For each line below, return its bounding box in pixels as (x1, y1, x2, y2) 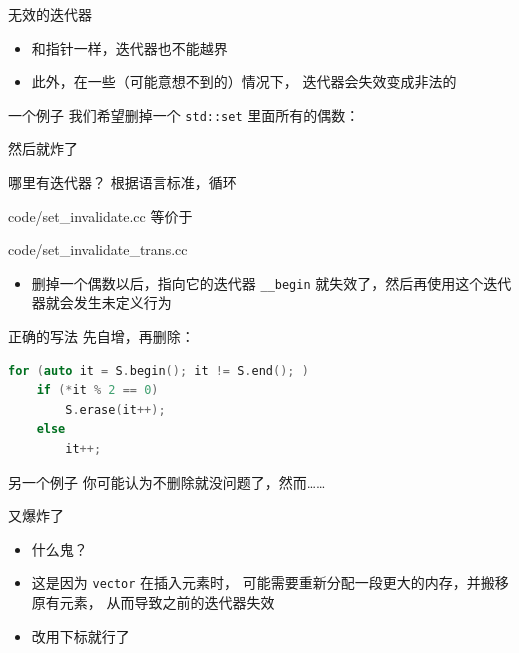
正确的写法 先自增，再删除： (8, 326, 195, 347)
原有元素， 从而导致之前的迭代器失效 (31, 592, 275, 613)
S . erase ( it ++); (65, 402, 166, 417)
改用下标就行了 (31, 625, 130, 646)
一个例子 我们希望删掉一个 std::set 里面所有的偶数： (8, 104, 360, 125)
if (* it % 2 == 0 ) (36, 383, 159, 398)
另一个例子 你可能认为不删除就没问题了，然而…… (8, 471, 326, 492)
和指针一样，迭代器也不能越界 (31, 37, 228, 58)
